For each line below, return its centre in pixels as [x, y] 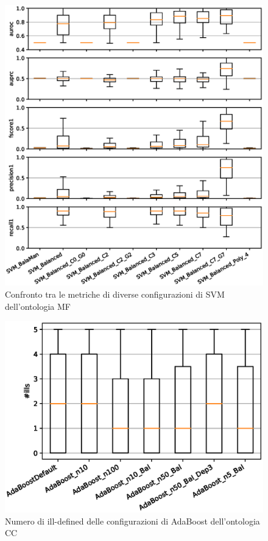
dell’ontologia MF [38, 306]
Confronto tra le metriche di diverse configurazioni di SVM [115, 294]
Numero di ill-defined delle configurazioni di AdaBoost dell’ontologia [132, 521]
